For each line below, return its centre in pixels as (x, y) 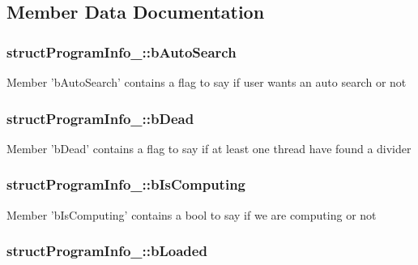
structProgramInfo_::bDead (100, 118)
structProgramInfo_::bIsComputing (126, 184)
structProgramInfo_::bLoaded (107, 251)
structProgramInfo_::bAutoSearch (122, 51)
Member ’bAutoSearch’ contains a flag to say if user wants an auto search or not (207, 82)
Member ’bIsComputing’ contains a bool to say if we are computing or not (192, 214)
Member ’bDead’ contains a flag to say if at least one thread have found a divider (209, 148)
